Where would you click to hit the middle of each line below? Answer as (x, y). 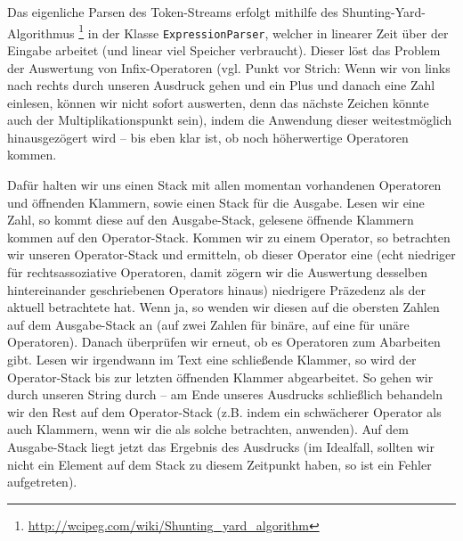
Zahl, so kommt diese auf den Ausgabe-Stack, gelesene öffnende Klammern (211, 220)
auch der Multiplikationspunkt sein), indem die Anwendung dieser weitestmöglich (230, 120)
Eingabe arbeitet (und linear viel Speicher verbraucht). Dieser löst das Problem (224, 49)
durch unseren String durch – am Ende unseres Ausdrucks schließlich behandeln (225, 394)
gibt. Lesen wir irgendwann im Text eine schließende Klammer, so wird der (212, 359)
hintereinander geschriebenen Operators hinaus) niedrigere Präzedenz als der (216, 289)
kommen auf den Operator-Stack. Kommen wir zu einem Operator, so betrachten (229, 237)
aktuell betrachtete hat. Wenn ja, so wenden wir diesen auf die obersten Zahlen (223, 307)
